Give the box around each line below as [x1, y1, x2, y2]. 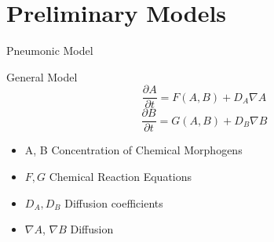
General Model [6, 68, 78, 85]
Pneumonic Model [6, 42, 93, 59]
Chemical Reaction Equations [49, 168, 192, 185]
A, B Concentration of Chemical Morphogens [24, 142, 243, 158]
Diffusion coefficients [64, 194, 163, 211]
